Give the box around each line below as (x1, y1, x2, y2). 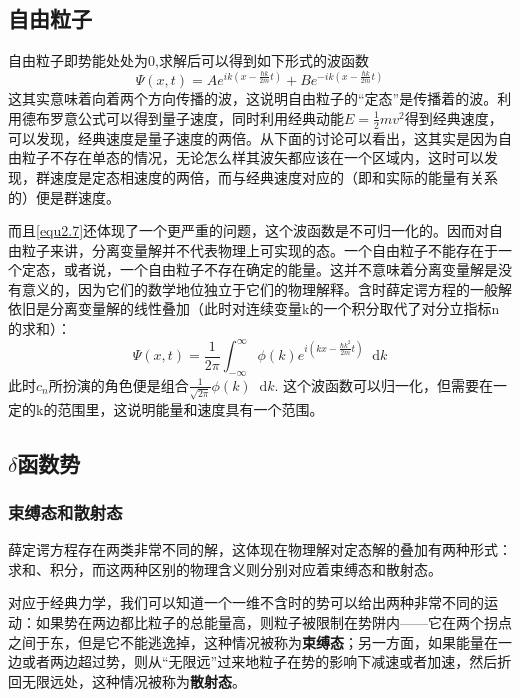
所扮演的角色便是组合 (48, 374, 189, 395)
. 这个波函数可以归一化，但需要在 (274, 374, 494, 395)
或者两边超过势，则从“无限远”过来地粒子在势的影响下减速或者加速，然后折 (21, 651, 512, 672)
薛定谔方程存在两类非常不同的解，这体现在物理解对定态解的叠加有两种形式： (8, 539, 512, 560)
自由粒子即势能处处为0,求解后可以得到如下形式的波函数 (8, 50, 369, 71)
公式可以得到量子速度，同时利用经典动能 (77, 107, 344, 128)
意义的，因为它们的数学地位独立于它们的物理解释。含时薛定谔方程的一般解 (21, 278, 512, 299)
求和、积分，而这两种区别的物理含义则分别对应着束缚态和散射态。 (8, 558, 442, 579)
